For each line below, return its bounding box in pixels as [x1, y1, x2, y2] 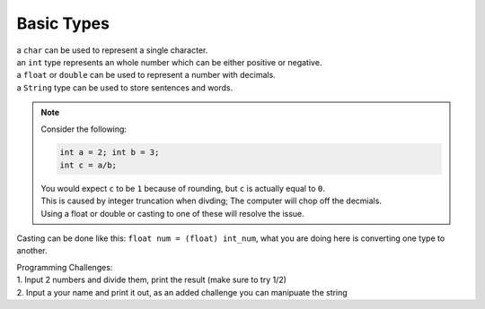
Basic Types [16, 13, 110, 33]
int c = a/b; [59, 159, 117, 170]
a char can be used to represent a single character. [16, 45, 208, 56]
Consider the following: [40, 124, 128, 134]
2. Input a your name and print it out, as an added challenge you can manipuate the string [16, 287, 348, 297]
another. [16, 245, 48, 256]
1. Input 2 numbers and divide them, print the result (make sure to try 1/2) [16, 274, 287, 286]
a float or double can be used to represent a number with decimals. [16, 70, 276, 81]
